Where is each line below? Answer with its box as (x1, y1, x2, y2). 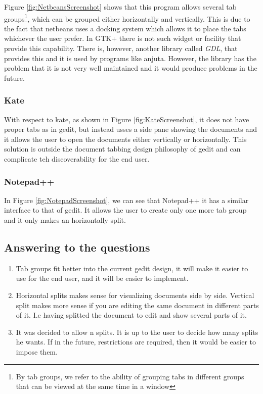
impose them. (16, 346, 58, 357)
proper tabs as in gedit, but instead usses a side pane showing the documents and (4, 124, 257, 134)
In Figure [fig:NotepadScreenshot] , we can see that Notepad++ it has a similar (4, 194, 249, 205)
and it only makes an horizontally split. (4, 215, 126, 225)
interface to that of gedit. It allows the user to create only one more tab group (4, 205, 247, 215)
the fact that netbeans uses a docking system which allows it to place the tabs (4, 23, 246, 33)
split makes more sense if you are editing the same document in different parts (16, 300, 259, 310)
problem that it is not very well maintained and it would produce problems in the (4, 63, 257, 73)
